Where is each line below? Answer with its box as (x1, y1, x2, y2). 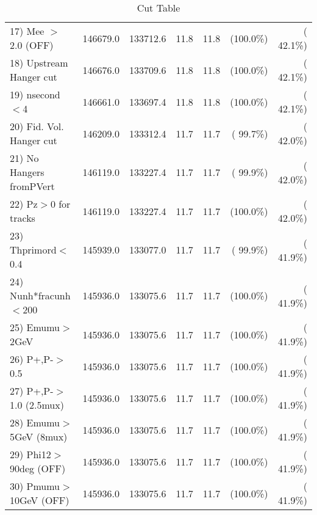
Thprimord (10, 243, 57, 257)
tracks (10, 211, 35, 225)
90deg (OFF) (10, 461, 66, 475)
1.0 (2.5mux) (10, 398, 64, 412)
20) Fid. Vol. (10, 119, 64, 133)
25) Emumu (10, 320, 60, 334)
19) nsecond (10, 87, 60, 101)
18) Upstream (10, 56, 68, 70)
